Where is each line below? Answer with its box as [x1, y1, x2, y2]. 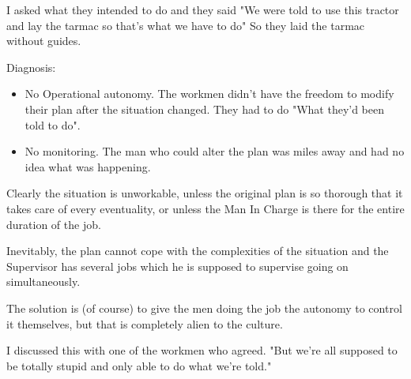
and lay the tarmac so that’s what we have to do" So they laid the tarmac [6, 17, 365, 33]
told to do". [25, 116, 81, 133]
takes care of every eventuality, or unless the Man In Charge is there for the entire [6, 200, 405, 216]
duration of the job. [6, 216, 101, 232]
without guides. [6, 32, 81, 49]
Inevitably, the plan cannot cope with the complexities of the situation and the [6, 242, 389, 259]
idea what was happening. [25, 158, 151, 174]
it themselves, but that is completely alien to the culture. [6, 315, 283, 332]
